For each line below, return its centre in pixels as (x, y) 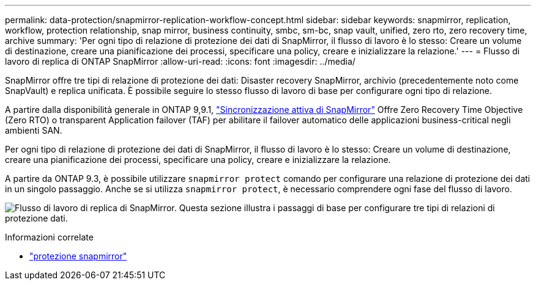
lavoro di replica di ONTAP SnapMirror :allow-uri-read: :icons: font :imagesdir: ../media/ (180, 61)
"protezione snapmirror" (78, 256)
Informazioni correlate (49, 237)
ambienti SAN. (34, 130)
